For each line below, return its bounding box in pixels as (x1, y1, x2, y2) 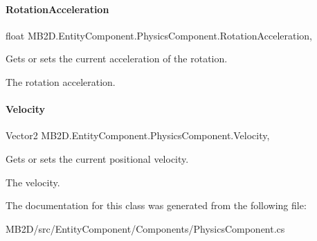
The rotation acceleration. (6, 74, 116, 89)
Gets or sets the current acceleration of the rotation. (6, 51, 228, 66)
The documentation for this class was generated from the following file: (6, 198, 307, 213)
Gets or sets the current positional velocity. (6, 151, 189, 166)
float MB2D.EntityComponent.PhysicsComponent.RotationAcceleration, (6, 28, 312, 42)
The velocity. (6, 175, 60, 189)
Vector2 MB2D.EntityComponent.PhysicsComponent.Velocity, (6, 128, 270, 143)
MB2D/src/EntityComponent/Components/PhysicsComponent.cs (6, 221, 285, 235)
